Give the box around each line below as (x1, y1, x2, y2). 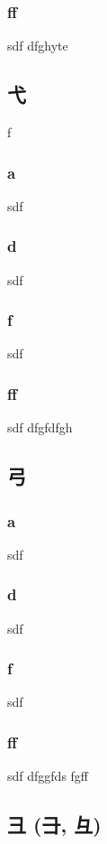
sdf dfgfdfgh (7, 418, 73, 437)
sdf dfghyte (7, 36, 68, 55)
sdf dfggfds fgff (7, 766, 89, 785)
